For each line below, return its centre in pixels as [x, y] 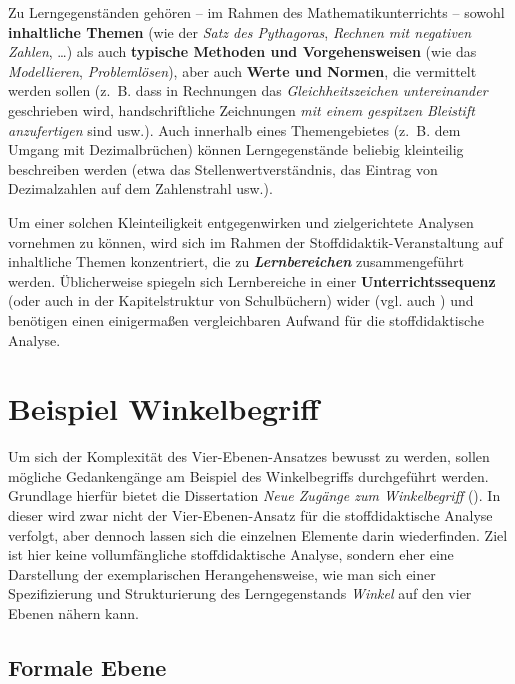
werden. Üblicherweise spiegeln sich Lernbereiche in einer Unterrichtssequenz [252, 280]
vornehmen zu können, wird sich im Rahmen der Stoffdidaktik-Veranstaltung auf [255, 241]
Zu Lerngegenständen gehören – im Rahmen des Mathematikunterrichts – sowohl [256, 12]
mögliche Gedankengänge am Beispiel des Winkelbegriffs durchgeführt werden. [248, 475]
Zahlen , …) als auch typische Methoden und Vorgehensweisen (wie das [242, 51]
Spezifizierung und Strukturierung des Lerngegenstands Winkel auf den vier [240, 593]
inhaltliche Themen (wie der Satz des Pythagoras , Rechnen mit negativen [240, 31]
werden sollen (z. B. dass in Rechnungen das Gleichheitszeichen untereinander [248, 90]
